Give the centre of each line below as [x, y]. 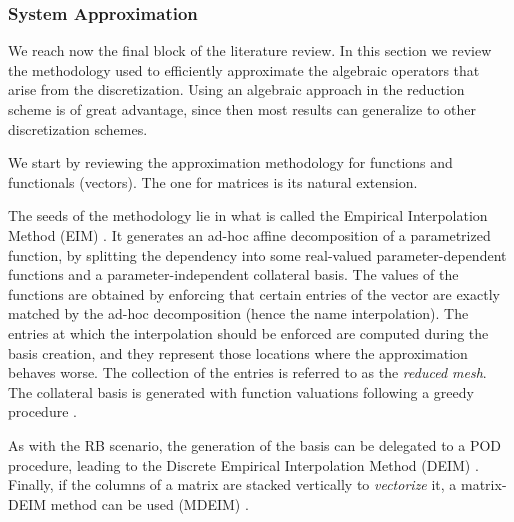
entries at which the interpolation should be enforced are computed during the [248, 332]
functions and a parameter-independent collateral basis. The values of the [233, 274]
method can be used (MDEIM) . [149, 503]
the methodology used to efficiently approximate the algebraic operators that [244, 69]
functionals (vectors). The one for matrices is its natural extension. [213, 181]
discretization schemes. [78, 128]
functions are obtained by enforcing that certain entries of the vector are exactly [254, 293]
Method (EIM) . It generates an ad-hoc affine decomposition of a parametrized [249, 234]
